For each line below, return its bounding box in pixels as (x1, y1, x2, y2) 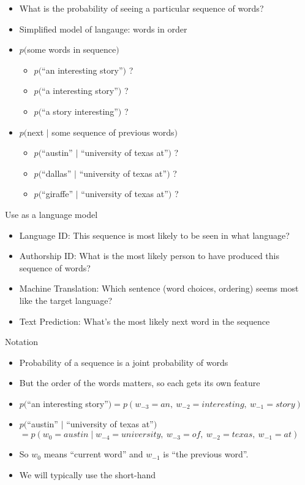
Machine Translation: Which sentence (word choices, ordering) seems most (19, 282, 299, 295)
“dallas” (42, 166, 72, 179)
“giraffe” (42, 187, 73, 200)
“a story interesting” (42, 104, 118, 117)
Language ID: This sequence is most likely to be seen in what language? (19, 228, 290, 241)
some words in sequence (27, 43, 116, 56)
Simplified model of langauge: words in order (19, 22, 187, 35)
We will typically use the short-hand (19, 468, 156, 481)
